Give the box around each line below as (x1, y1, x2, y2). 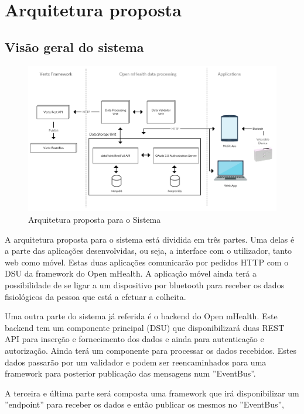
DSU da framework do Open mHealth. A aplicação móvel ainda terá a (5, 267, 257, 280)
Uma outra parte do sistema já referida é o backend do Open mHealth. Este (5, 310, 278, 322)
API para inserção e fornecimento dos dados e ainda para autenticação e (5, 333, 264, 345)
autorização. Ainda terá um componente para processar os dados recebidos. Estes (5, 344, 296, 356)
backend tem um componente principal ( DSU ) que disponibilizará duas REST (5, 321, 285, 333)
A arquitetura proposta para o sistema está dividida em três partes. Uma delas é (5, 233, 295, 245)
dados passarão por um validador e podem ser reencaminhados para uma (5, 356, 267, 368)
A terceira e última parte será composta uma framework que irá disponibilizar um (5, 387, 299, 399)
